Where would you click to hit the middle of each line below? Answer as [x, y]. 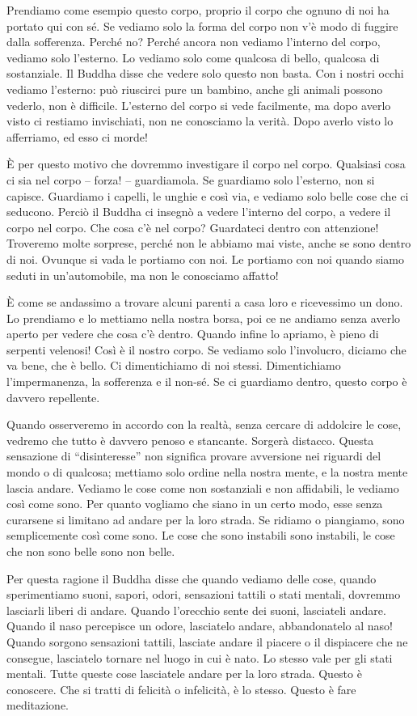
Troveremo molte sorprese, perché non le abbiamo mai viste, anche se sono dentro [209, 243]
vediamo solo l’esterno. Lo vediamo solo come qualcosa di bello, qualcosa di [193, 57]
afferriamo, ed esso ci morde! [77, 136]
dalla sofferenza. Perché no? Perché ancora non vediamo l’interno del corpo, [194, 42]
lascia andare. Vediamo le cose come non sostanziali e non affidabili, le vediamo [203, 487]
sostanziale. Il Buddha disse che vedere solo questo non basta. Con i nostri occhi [205, 73]
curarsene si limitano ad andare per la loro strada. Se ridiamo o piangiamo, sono [206, 519]
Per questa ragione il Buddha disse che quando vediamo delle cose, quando [192, 578]
